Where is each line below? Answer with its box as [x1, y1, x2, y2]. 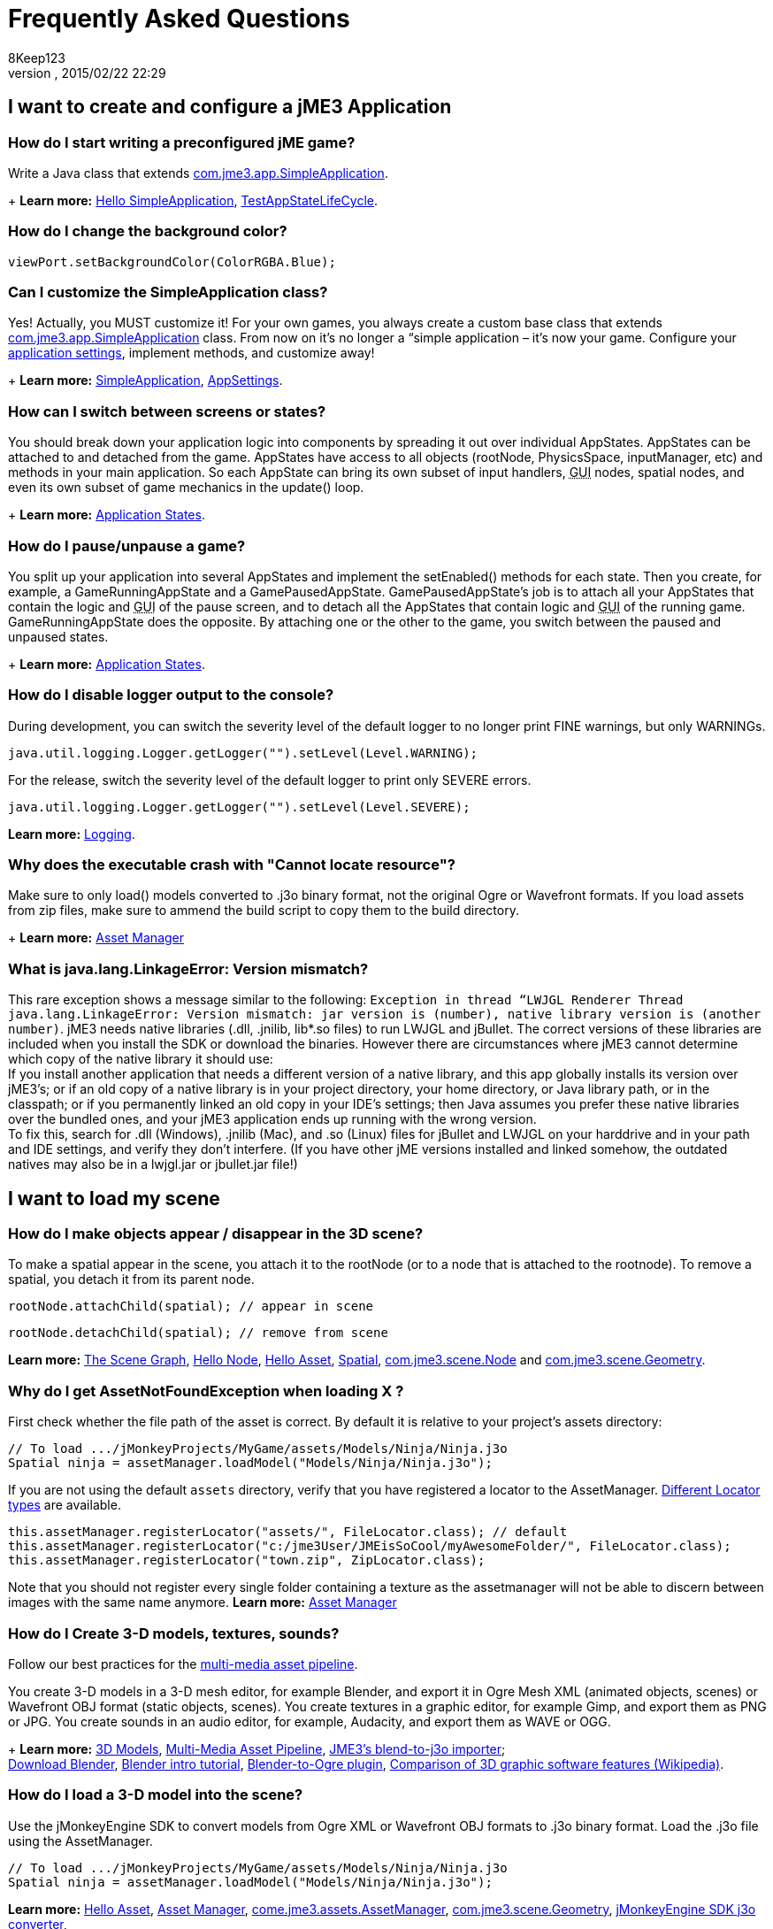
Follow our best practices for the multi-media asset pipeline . [8, 1656, 358, 1672]
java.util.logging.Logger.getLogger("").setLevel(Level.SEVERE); [8, 799, 471, 814]
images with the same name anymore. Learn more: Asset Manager [8, 1595, 397, 1610]
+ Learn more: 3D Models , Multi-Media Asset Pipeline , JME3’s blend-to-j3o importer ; [8, 1741, 506, 1756]
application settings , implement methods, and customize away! [8, 345, 375, 361]
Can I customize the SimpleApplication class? [8, 283, 328, 302]
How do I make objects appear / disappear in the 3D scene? [8, 1225, 424, 1243]
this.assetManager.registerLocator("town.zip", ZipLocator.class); [8, 1553, 486, 1568]
